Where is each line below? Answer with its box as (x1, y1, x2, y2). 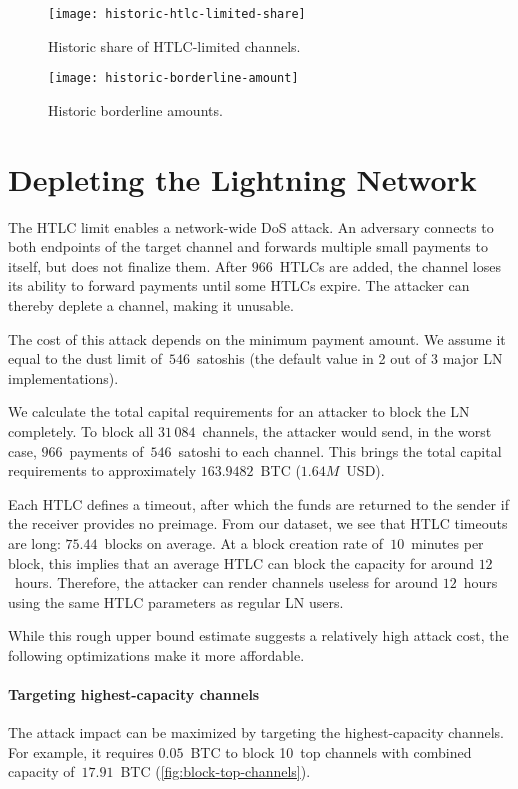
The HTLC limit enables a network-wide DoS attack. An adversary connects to (8, 216, 494, 237)
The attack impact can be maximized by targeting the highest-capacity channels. (8, 722, 504, 743)
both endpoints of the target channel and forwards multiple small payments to (8, 236, 488, 257)
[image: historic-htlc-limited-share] (48, 7, 306, 21)
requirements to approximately (8, 460, 197, 481)
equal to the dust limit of (8, 348, 163, 369)
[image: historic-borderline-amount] (48, 71, 299, 86)
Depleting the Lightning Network (8, 158, 477, 199)
